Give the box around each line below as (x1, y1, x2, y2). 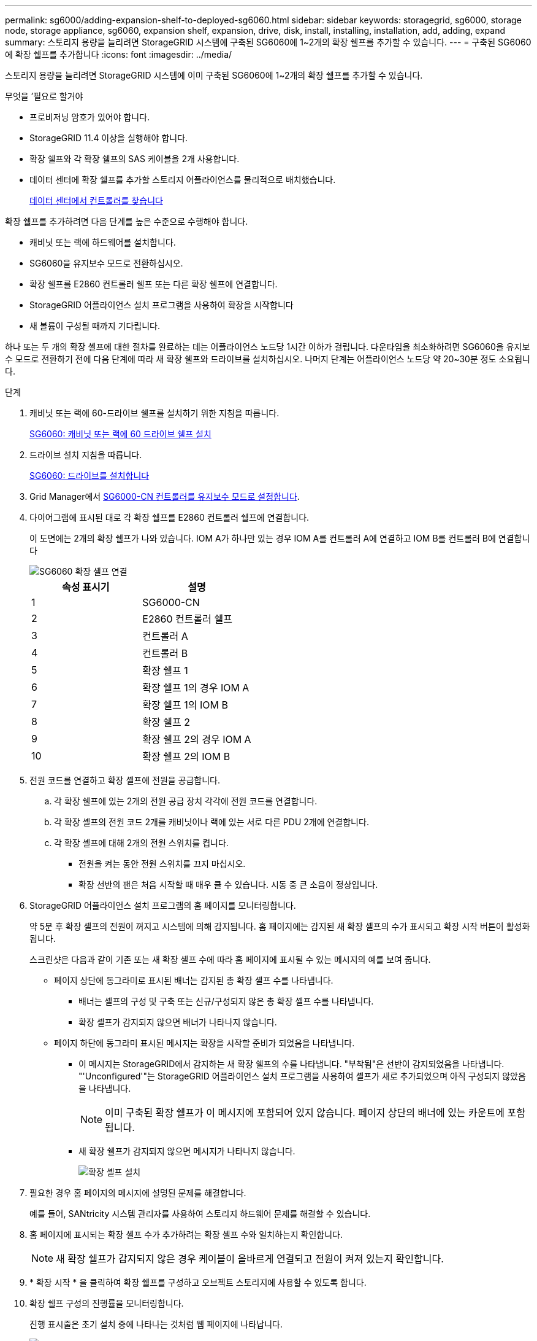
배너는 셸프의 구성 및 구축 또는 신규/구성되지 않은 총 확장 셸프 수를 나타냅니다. (78, 996, 374, 1006)
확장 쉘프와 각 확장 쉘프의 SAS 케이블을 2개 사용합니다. (29, 154, 240, 164)
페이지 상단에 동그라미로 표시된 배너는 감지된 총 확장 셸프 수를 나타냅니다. (54, 975, 333, 985)
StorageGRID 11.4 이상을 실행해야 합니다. (29, 133, 188, 143)
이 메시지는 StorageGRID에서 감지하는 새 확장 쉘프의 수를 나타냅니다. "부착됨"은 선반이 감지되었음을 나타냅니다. (78, 1059, 505, 1069)
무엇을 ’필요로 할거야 (5, 91, 83, 101)
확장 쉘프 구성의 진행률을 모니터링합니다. (29, 1298, 184, 1308)
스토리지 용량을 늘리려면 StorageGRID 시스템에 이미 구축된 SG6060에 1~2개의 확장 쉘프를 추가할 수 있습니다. (5, 70, 423, 80)
